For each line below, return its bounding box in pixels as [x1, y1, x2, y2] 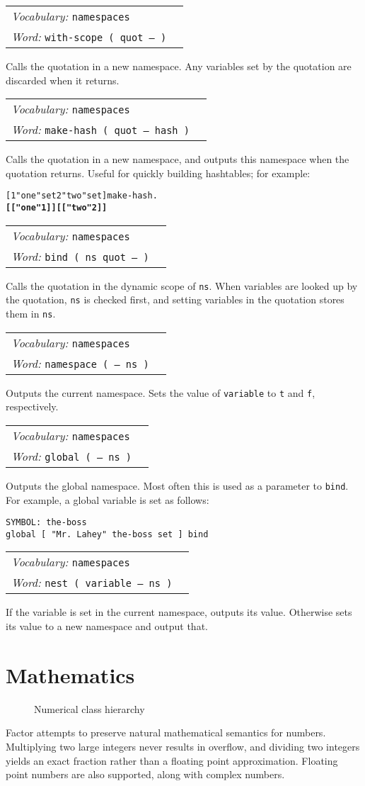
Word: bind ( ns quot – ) [11, 247, 149, 264]
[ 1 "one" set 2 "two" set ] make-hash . [6, 191, 158, 201]
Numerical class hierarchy [34, 701, 145, 716]
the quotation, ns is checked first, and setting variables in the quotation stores [6, 292, 344, 307]
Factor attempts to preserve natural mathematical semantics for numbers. [6, 725, 326, 740]
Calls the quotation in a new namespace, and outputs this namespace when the [6, 152, 349, 167]
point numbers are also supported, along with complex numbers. [6, 767, 285, 782]
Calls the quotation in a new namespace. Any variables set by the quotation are [6, 59, 352, 73]
